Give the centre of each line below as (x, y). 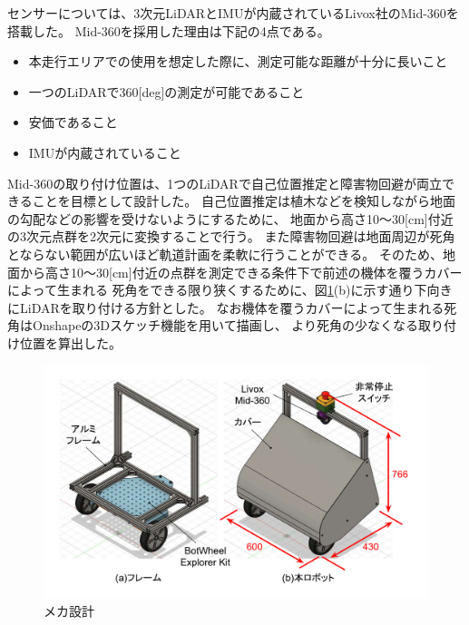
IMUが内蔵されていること (105, 152)
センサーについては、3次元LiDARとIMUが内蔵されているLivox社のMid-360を (233, 13)
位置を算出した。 (70, 342)
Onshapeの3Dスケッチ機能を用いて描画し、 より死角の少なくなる (225, 325)
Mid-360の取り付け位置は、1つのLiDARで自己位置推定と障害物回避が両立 (225, 183)
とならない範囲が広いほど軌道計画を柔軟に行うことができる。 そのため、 (225, 254)
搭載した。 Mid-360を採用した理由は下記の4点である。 (169, 30)
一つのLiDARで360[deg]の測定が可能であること (166, 91)
